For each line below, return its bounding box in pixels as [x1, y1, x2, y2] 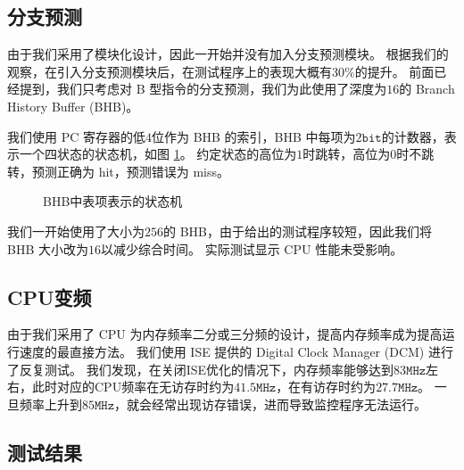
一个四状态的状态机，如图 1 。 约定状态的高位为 [19, 144, 297, 163]
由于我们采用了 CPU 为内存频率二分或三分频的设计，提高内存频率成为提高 [7, 325, 443, 343]
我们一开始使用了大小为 [7, 221, 145, 240]
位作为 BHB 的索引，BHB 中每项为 [151, 127, 356, 145]
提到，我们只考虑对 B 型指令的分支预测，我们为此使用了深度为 [19, 79, 387, 98]
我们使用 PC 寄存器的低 [7, 127, 145, 145]
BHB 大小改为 [7, 239, 88, 258]
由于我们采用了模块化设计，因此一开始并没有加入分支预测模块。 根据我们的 [7, 45, 449, 63]
